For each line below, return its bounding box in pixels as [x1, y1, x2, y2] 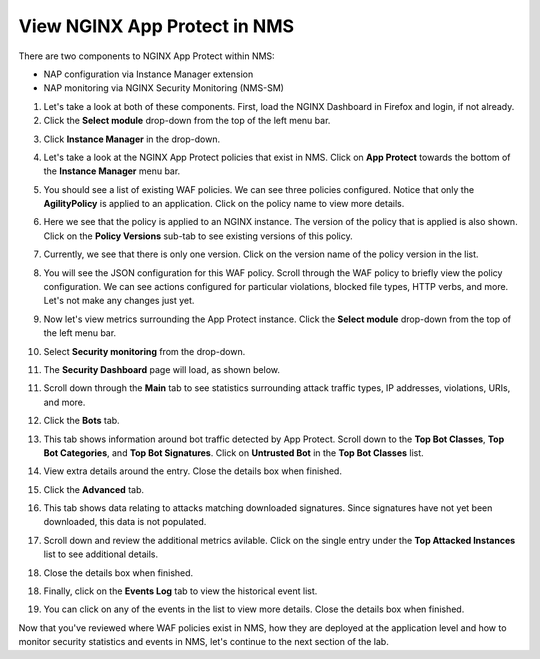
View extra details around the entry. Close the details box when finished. [43, 465, 342, 477]
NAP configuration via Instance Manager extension [43, 68, 254, 80]
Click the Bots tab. [43, 415, 120, 427]
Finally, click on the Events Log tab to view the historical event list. [43, 585, 318, 597]
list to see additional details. [43, 548, 159, 560]
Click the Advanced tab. [43, 483, 145, 495]
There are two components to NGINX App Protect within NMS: [18, 50, 275, 62]
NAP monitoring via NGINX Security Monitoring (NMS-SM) [43, 82, 285, 94]
